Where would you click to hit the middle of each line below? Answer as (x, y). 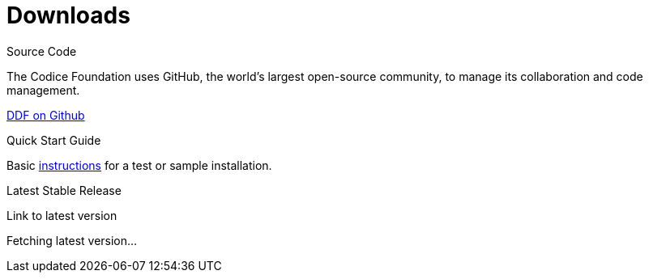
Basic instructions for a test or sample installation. (139, 165)
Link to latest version (62, 215)
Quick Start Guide (54, 140)
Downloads (68, 15)
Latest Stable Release (64, 190)
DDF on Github (46, 115)
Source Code (42, 51)
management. (43, 90)
